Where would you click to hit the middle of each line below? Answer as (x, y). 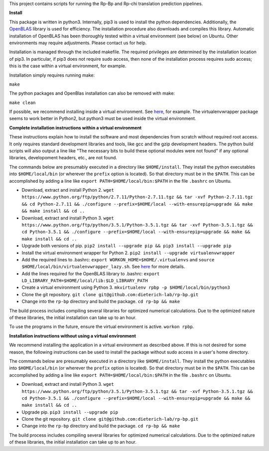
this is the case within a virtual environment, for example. (68, 66)
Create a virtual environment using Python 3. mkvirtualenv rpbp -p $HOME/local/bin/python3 (126, 287)
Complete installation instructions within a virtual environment (75, 127)
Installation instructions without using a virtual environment (73, 336)
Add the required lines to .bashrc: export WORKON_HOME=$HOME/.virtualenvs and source (118, 259)
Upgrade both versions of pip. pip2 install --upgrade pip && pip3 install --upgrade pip (127, 246)
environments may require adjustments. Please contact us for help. (78, 43)
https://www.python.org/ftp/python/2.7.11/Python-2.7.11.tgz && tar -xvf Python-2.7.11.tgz (137, 197)
